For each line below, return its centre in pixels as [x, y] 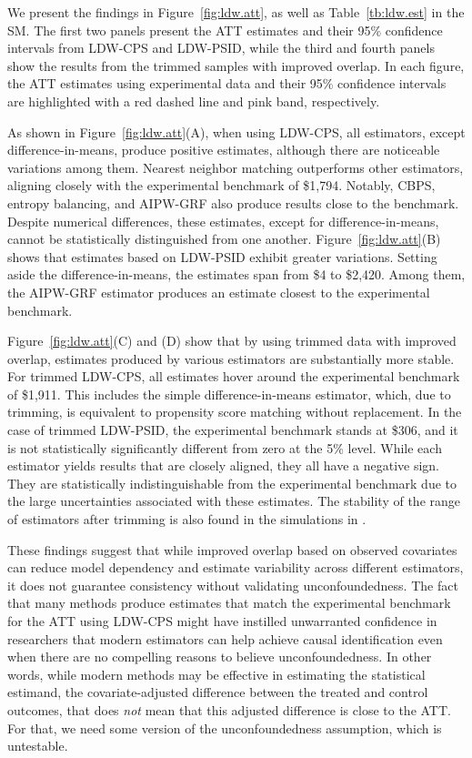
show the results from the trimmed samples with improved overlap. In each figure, [236, 65]
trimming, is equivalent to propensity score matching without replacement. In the [235, 412]
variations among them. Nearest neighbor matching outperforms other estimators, [236, 167]
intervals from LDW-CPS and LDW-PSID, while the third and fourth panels [221, 48]
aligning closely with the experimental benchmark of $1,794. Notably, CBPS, [221, 185]
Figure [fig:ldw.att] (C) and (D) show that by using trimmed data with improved [232, 341]
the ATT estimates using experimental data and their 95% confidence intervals [227, 83]
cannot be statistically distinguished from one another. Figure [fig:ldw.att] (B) [224, 239]
